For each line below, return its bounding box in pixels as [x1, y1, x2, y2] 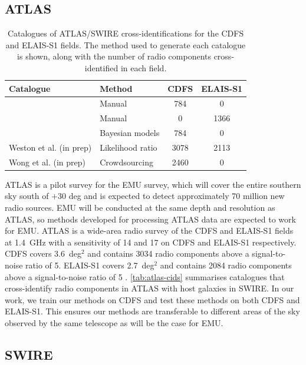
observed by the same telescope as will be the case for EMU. [5, 317, 223, 329]
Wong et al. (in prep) [9, 155, 85, 168]
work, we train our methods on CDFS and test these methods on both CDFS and [5, 293, 300, 306]
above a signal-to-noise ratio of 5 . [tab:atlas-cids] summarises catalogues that [5, 270, 285, 283]
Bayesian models [100, 127, 160, 139]
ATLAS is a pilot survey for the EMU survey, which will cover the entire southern [5, 178, 301, 190]
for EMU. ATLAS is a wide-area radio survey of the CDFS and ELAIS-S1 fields [5, 224, 294, 237]
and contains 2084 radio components [160, 259, 292, 271]
